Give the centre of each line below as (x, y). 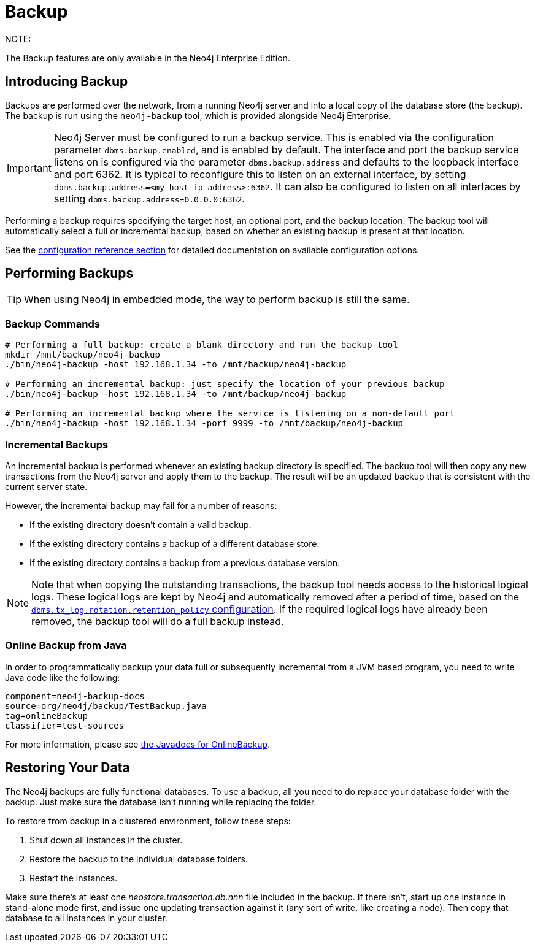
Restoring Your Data (67, 768)
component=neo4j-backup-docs (75, 696)
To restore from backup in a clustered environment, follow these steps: (148, 821)
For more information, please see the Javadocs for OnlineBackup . (138, 744)
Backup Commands (52, 324)
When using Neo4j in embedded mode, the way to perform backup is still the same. (217, 300)
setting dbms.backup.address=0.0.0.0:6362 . (149, 198)
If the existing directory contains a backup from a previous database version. (185, 562)
